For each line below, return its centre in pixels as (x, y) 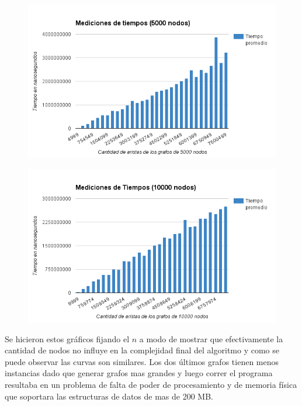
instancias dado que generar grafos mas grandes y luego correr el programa (139, 373)
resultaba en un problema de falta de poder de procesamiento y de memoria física (151, 384)
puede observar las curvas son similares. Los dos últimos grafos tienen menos (142, 361)
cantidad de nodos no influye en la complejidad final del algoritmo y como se (142, 350)
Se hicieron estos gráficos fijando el (67, 338)
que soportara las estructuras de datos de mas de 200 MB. (109, 396)
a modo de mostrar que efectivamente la (211, 338)
